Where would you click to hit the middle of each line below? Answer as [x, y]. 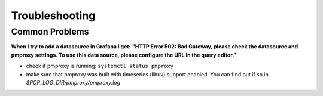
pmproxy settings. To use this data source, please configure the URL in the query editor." [124, 55]
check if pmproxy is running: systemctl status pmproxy [100, 66]
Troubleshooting [53, 16]
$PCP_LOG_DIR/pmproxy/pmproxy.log [73, 82]
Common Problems [50, 32]
